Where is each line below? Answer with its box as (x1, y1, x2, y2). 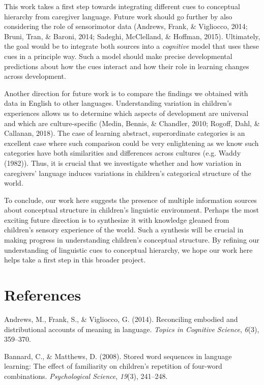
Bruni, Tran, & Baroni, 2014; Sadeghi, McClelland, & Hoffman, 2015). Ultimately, (4, 31, 260, 41)
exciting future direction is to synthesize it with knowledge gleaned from (4, 214, 229, 225)
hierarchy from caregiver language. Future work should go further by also (4, 11, 232, 21)
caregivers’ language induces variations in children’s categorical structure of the (4, 167, 251, 178)
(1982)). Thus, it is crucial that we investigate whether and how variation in (4, 157, 242, 168)
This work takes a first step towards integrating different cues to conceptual (4, 1, 240, 11)
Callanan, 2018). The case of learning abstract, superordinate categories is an (4, 128, 245, 138)
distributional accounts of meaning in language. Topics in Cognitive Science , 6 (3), (4, 323, 259, 334)
